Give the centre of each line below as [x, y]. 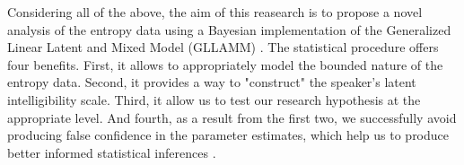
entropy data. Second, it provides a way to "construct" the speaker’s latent [212, 82]
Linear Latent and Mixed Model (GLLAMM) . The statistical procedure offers [223, 47]
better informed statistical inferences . [112, 152]
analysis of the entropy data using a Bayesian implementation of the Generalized [229, 29]
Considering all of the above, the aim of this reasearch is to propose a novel [215, 12]
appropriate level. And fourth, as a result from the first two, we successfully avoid [232, 117]
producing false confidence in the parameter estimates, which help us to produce [228, 135]
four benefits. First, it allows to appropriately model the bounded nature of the [225, 64]
